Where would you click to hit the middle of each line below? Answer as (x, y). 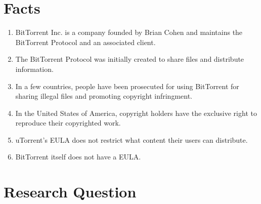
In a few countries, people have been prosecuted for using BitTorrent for (127, 86)
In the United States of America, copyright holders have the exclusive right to (136, 113)
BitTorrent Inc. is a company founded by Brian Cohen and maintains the (129, 32)
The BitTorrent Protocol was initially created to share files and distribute (130, 59)
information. (34, 69)
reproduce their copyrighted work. (68, 123)
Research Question (70, 192)
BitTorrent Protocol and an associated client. (85, 42)
